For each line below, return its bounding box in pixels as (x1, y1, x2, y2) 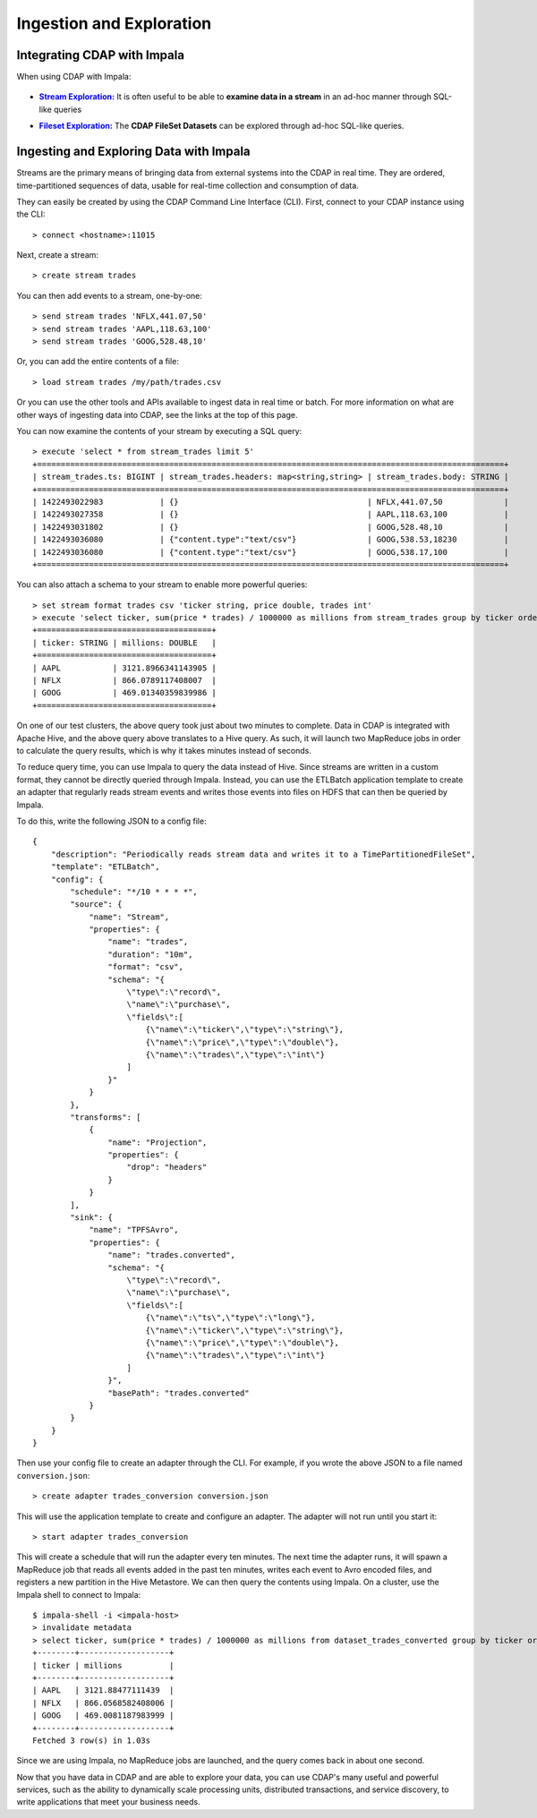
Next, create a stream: (16, 250, 98, 260)
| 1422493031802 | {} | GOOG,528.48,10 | (32, 522, 509, 532)
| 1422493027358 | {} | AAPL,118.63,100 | (32, 509, 509, 519)
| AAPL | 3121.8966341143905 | (32, 662, 217, 673)
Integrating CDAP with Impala (16, 47, 185, 63)
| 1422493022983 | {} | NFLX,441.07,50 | (32, 497, 509, 507)
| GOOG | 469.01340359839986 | (32, 687, 217, 698)
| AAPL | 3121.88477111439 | (32, 1686, 175, 1695)
